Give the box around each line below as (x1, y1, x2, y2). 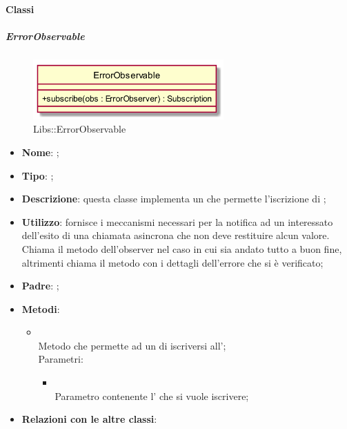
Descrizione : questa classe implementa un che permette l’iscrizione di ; (21, 191, 326, 206)
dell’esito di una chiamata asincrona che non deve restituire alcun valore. (21, 228, 330, 242)
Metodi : (21, 301, 60, 316)
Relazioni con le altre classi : (21, 412, 157, 426)
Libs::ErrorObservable (33, 122, 126, 136)
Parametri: (38, 352, 83, 366)
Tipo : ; (21, 168, 54, 182)
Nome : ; (21, 144, 59, 159)
